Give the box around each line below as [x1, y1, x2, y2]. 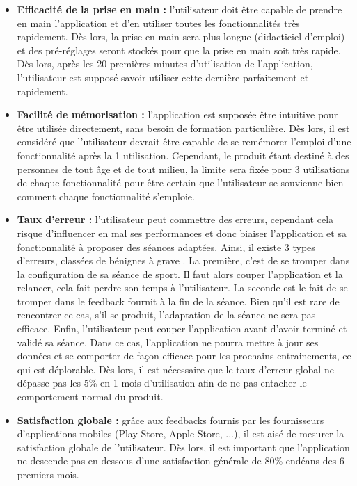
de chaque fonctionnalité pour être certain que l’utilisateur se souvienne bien [17, 175, 344, 190]
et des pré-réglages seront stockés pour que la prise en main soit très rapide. [17, 42, 341, 57]
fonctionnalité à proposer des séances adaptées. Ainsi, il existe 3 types [17, 239, 315, 254]
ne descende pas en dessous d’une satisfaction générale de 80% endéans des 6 [17, 453, 344, 468]
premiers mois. [17, 467, 79, 481]
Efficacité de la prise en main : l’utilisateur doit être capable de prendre [17, 2, 342, 16]
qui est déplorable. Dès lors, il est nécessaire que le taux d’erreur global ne [17, 362, 334, 376]
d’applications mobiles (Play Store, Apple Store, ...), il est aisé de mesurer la [17, 426, 344, 441]
